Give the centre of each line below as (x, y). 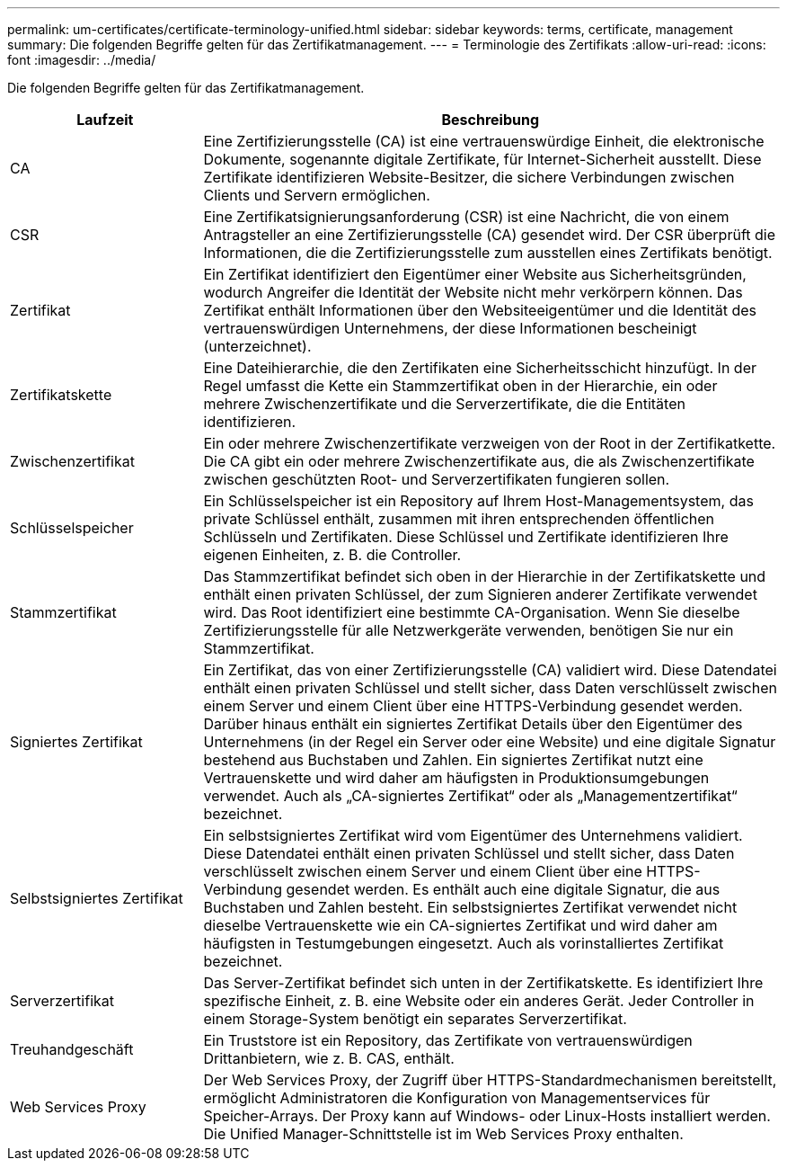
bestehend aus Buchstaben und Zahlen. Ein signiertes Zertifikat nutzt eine (453, 760)
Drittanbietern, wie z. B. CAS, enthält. (329, 1058)
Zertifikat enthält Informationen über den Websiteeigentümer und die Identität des (480, 310)
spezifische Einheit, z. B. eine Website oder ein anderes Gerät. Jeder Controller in (479, 1001)
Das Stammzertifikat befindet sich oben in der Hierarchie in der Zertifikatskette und (485, 576)
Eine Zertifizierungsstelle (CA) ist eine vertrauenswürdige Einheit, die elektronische (484, 141)
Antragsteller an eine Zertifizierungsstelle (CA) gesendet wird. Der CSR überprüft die (489, 235)
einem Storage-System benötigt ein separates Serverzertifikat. (415, 1019)
